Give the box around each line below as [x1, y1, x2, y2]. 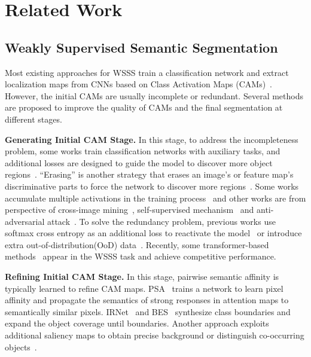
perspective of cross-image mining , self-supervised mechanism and [5, 203, 254, 216]
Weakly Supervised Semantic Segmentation [5, 38, 278, 56]
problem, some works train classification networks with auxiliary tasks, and [5, 145, 280, 157]
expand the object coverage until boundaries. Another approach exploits [5, 317, 269, 329]
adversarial [5, 215, 45, 227]
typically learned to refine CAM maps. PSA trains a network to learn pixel [5, 282, 283, 294]
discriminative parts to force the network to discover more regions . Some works [5, 179, 299, 192]
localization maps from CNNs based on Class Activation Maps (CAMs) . [5, 78, 273, 90]
